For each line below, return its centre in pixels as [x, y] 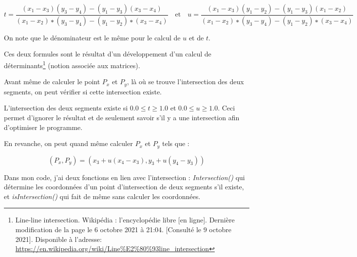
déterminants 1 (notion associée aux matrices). [72, 64]
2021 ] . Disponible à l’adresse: [58, 239]
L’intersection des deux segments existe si [66, 108]
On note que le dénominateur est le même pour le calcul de [92, 37]
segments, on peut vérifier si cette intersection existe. [83, 91]
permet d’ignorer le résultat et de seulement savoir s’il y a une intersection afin [122, 117]
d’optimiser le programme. [43, 127]
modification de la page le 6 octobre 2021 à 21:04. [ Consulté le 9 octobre [123, 229]
